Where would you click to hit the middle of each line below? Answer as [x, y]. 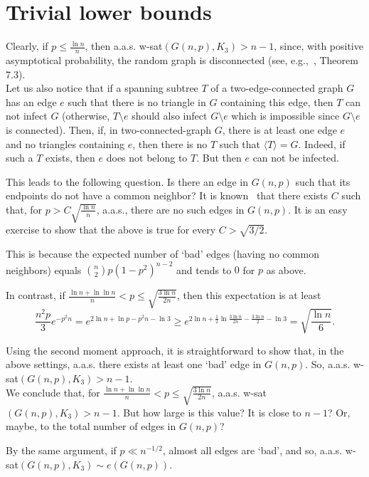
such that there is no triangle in [137, 101]
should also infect [170, 116]
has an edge [31, 101]
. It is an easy [318, 209]
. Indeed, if [322, 143]
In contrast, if [36, 295]
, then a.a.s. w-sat [124, 46]
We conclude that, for [53, 392]
